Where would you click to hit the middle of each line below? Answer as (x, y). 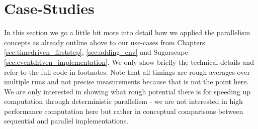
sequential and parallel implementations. (66, 121)
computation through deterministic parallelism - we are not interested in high (123, 101)
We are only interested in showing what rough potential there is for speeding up (127, 91)
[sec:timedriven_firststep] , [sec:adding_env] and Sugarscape (96, 52)
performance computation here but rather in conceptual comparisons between (124, 111)
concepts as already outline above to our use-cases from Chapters (105, 42)
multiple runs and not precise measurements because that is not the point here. (126, 82)
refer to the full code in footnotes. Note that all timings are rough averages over (127, 72)
